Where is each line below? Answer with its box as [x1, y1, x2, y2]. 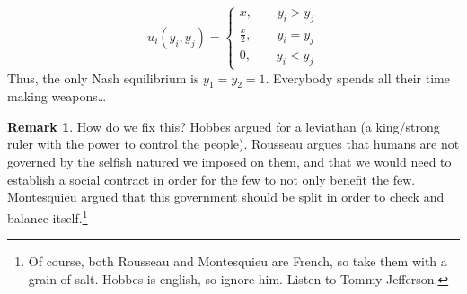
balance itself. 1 [7, 205, 88, 227]
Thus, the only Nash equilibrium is [7, 68, 199, 87]
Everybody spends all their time [273, 68, 450, 87]
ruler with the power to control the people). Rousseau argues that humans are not [7, 134, 460, 153]
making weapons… [7, 87, 107, 106]
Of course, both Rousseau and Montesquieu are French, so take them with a [28, 252, 447, 271]
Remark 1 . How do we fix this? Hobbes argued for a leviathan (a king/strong [7, 117, 440, 135]
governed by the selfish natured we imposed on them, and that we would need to [7, 152, 452, 171]
